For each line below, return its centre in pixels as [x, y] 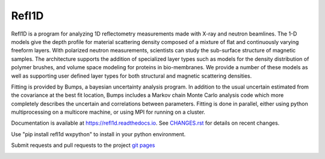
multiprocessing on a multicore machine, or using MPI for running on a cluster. [108, 112]
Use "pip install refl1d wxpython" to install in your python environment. [98, 134]
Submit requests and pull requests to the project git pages [83, 145]
